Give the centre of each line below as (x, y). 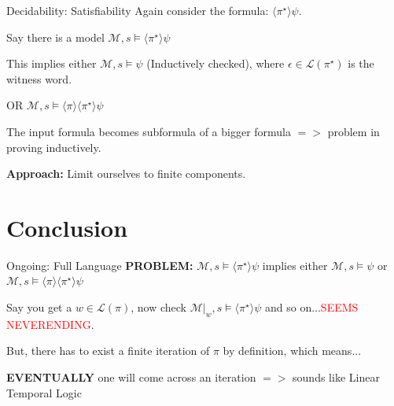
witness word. (39, 78)
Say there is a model (55, 37)
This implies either (52, 63)
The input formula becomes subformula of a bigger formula (149, 131)
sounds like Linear (336, 377)
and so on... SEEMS (311, 307)
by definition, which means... (292, 351)
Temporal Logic (44, 392)
